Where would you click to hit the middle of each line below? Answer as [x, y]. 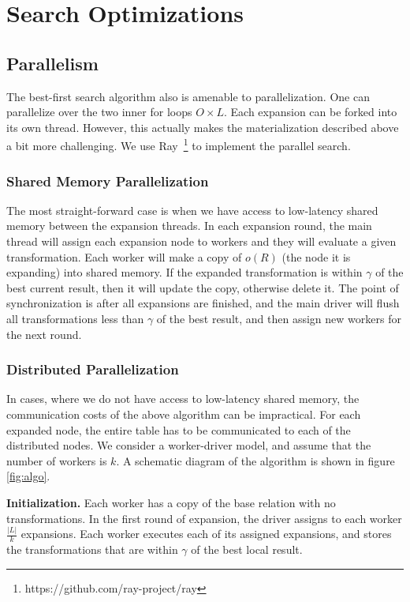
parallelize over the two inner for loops [99, 112]
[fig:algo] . [28, 476]
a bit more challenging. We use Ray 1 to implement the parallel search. [179, 145]
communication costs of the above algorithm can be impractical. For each [184, 414]
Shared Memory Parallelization [108, 181]
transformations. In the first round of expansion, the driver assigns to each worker [204, 518]
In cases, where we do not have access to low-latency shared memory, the [183, 399]
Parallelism [52, 63]
